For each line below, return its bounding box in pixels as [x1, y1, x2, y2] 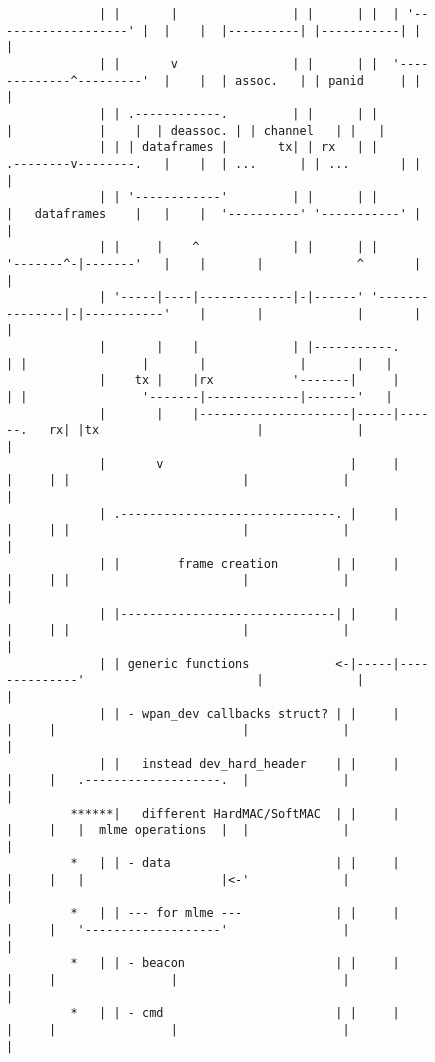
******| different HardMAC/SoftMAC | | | [70, 806, 400, 821]
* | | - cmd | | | [70, 1006, 400, 1021]
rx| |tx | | [48, 423, 364, 438]
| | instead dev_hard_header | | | [99, 756, 400, 771]
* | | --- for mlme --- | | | [70, 906, 400, 921]
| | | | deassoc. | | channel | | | [6, 123, 386, 138]
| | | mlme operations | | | [6, 823, 350, 838]
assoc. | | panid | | [235, 73, 422, 88]
